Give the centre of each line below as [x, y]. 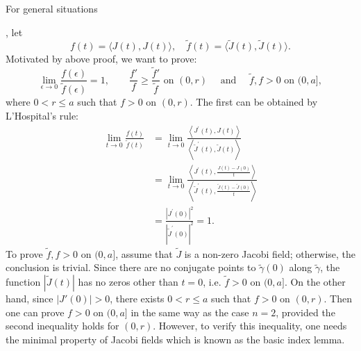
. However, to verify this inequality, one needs [250, 326]
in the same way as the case [190, 312]
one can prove [35, 312]
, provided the [305, 312]
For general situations [52, 8]
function [23, 282]
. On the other [315, 282]
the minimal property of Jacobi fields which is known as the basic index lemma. [175, 339]
